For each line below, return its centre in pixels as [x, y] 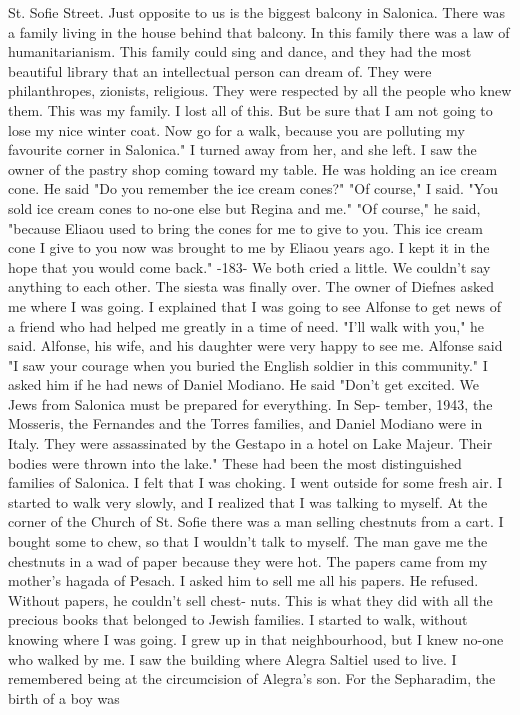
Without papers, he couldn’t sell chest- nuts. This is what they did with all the [250, 599]
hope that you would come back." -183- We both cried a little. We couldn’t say [249, 266]
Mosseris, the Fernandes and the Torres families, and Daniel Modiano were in [245, 423]
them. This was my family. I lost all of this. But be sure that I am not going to [250, 109]
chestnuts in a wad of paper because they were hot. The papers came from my [248, 560]
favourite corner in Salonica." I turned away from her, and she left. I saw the [242, 149]
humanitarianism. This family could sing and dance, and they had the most [240, 51]
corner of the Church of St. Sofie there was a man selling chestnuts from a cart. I [256, 521]
